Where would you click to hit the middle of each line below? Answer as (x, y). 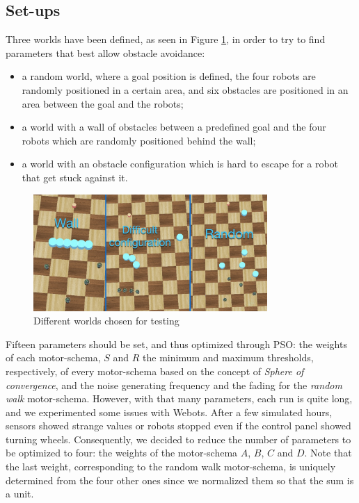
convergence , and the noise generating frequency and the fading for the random (174, 385)
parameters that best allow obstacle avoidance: (105, 52)
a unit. (20, 494)
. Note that (328, 453)
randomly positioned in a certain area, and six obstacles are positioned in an (185, 89)
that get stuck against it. (75, 177)
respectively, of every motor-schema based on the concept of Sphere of (155, 371)
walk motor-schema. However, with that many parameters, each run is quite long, (179, 398)
